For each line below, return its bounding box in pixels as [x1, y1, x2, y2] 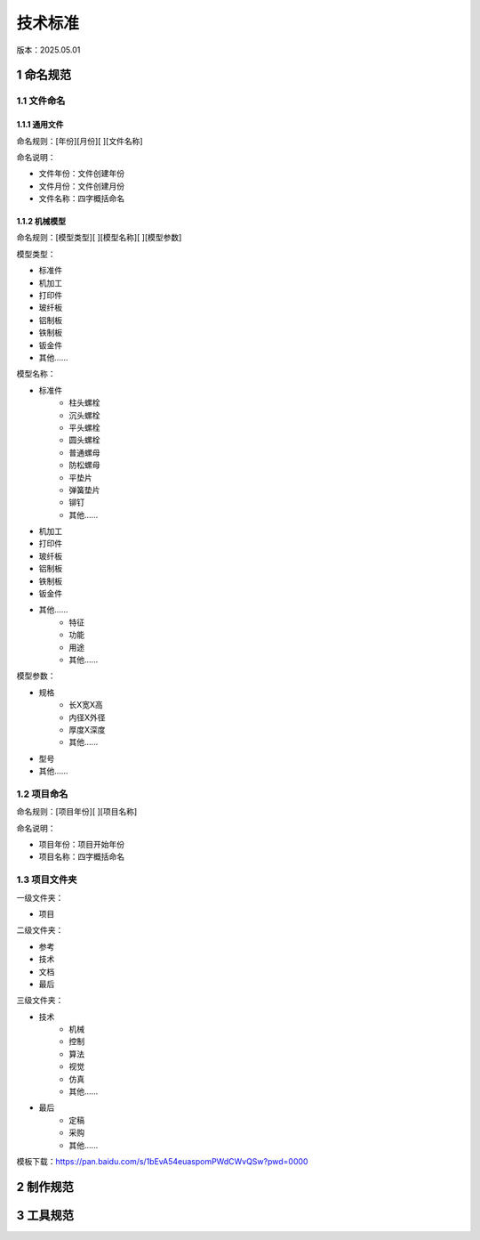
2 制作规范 [16, 1179, 75, 1195]
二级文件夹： [16, 925, 64, 936]
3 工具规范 [16, 1207, 75, 1223]
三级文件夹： [16, 995, 64, 1006]
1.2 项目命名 [16, 788, 68, 800]
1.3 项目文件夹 [16, 873, 77, 886]
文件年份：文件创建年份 [38, 168, 124, 179]
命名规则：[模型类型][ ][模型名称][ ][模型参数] [16, 232, 182, 243]
